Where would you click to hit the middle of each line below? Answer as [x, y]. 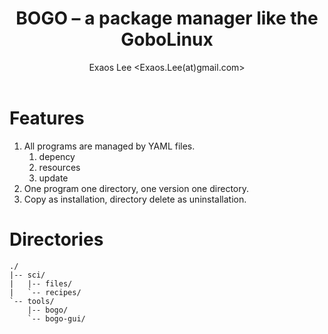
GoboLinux [167, 39]
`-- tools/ [32, 301]
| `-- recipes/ [45, 292]
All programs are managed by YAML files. [109, 146]
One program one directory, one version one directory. [136, 188]
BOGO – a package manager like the [167, 18]
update [53, 178]
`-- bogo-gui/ [56, 318]
